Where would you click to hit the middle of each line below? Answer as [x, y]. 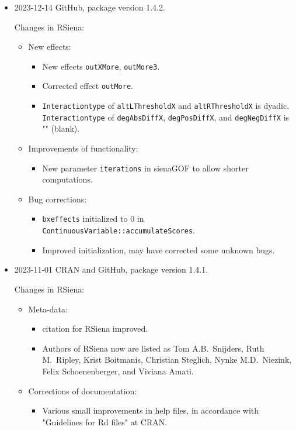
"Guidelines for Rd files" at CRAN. [105, 422]
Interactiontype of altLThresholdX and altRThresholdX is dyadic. [166, 106]
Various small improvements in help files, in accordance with [151, 410]
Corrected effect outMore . [88, 86]
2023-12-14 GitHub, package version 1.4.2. [90, 7]
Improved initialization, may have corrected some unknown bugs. [159, 250]
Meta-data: [48, 309]
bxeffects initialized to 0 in [93, 219]
